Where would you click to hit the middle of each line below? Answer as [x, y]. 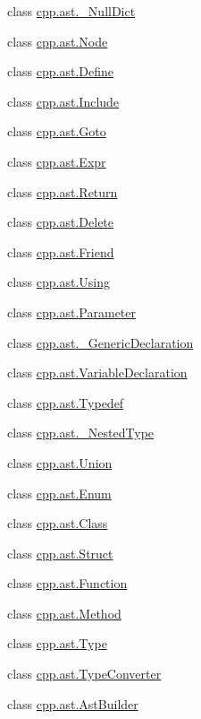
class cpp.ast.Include [63, 101]
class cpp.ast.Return [63, 191]
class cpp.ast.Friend [61, 251]
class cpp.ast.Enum [59, 493]
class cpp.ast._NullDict [71, 11]
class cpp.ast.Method [64, 613]
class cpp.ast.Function [67, 583]
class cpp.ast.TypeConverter [84, 674]
